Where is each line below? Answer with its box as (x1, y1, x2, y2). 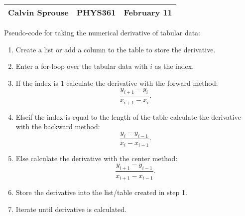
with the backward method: (15, 121, 100, 132)
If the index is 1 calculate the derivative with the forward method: (15, 77, 218, 88)
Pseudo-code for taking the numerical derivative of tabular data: (4, 27, 201, 37)
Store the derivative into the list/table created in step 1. (15, 187, 187, 197)
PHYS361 (76, 6, 116, 18)
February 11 (123, 6, 172, 18)
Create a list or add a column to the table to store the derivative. (15, 44, 216, 54)
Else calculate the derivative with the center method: (15, 153, 178, 164)
